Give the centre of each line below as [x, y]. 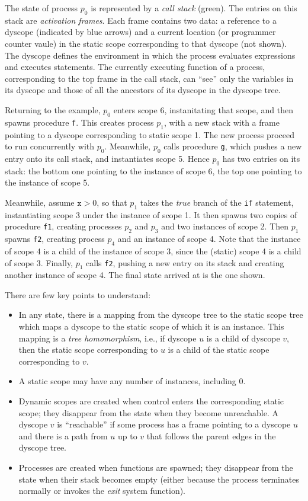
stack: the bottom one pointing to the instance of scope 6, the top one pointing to [153, 170]
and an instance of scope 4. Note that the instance [209, 239]
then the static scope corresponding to [88, 350]
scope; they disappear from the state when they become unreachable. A [149, 412]
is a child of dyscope [243, 338]
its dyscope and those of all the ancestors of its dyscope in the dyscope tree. [143, 90]
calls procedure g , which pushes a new [233, 146]
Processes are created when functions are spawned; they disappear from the [156, 468]
